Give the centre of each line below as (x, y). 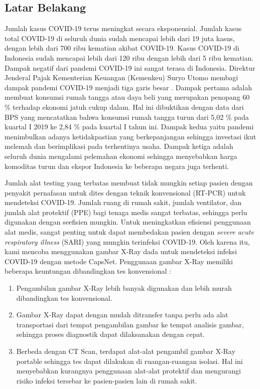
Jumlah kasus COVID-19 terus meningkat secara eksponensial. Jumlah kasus (123, 28)
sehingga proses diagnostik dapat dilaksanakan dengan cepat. (110, 334)
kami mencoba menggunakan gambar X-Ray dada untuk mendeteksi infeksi (121, 251)
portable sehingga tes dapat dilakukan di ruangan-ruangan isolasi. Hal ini (129, 361)
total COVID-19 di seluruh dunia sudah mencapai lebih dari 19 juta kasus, (120, 38)
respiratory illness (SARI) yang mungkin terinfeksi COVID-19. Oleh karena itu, (127, 241)
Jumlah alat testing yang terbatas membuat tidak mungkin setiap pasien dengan (129, 183)
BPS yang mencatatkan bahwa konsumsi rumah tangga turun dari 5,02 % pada (127, 117)
